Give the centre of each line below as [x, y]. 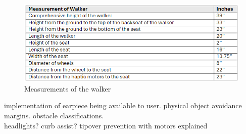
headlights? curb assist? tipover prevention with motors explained [106, 125]
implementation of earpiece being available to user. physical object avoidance [123, 105]
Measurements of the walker [68, 88]
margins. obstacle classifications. [54, 116]
